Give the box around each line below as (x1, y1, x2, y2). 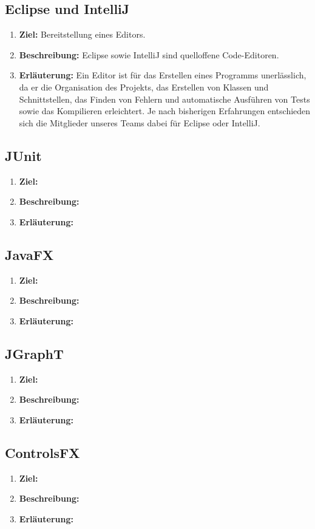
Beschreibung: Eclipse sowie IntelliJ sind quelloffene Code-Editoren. (19, 48, 279, 61)
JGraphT (5, 344, 64, 363)
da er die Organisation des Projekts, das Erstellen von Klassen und (19, 80, 269, 93)
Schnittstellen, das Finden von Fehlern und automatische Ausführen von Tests (19, 92, 310, 105)
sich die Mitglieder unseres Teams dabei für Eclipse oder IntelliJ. (19, 116, 260, 129)
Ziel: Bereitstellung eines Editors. (19, 28, 146, 41)
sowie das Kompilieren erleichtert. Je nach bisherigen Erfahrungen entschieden (19, 104, 311, 117)
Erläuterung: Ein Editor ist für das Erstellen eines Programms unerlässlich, (19, 69, 307, 81)
